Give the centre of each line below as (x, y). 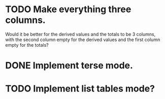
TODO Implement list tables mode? (80, 89)
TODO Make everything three (68, 9)
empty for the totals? (27, 45)
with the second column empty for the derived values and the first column (83, 40)
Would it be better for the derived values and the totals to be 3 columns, (80, 34)
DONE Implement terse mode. (69, 66)
